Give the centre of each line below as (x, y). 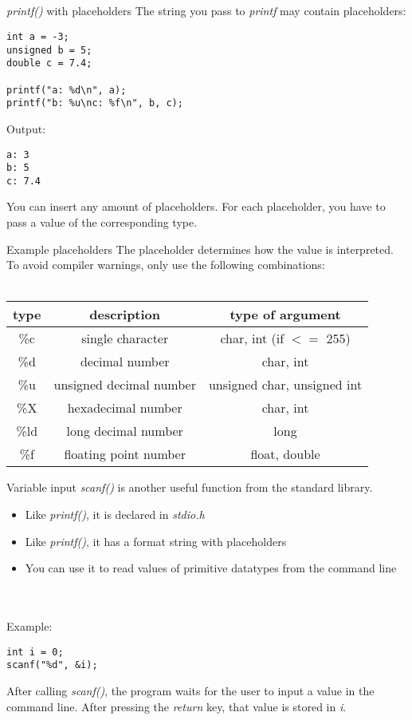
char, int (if (252, 338)
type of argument (285, 315)
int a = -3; (38, 36)
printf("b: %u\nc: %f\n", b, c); (95, 103)
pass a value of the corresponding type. (102, 222)
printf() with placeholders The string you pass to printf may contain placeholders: (206, 11)
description (125, 315)
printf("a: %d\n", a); (67, 90)
